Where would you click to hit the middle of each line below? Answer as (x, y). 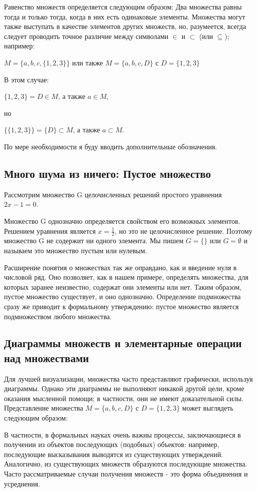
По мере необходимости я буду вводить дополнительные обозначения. (111, 146)
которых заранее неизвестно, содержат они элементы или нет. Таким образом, (123, 286)
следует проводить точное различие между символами (86, 36)
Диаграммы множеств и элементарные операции (123, 343)
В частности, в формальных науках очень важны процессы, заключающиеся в (123, 434)
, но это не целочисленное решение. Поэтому (183, 231)
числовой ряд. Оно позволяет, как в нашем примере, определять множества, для (126, 277)
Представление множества (44, 408)
